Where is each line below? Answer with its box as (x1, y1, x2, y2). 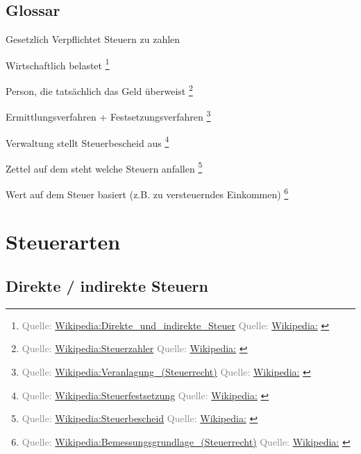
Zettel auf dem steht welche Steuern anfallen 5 (6, 159, 203, 175)
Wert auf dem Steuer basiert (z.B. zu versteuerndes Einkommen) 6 (6, 185, 289, 201)
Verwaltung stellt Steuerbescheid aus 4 (6, 133, 169, 150)
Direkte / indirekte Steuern (6, 275, 208, 297)
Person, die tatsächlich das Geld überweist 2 (6, 82, 193, 98)
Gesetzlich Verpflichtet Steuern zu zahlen (6, 32, 180, 46)
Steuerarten (6, 227, 121, 256)
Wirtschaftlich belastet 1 (6, 55, 110, 72)
